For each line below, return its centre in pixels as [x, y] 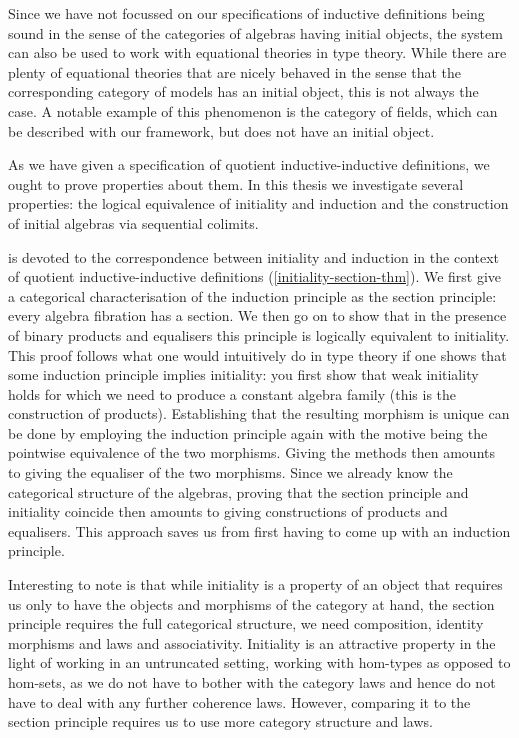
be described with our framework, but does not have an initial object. [221, 130]
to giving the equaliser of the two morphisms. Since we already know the [230, 472]
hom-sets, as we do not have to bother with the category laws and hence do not [252, 682]
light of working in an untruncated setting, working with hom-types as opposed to [259, 662]
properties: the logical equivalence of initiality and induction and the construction [258, 203]
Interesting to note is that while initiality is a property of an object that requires [255, 584]
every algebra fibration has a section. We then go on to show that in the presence [257, 315]
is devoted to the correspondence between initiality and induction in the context [254, 256]
